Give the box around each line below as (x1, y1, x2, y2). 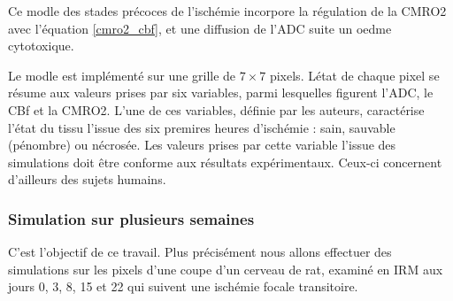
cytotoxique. (8, 36, 74, 55)
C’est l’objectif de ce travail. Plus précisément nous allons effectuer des (8, 243, 392, 261)
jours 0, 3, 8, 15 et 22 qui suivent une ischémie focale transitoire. (8, 277, 358, 296)
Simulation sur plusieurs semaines (8, 207, 255, 229)
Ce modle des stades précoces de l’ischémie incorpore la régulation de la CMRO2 (8, 2, 447, 19)
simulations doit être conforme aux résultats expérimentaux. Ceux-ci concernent (8, 152, 442, 171)
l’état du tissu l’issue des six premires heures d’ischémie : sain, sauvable (8, 118, 395, 136)
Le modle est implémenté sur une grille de (8, 66, 236, 84)
